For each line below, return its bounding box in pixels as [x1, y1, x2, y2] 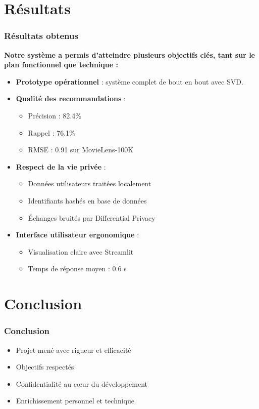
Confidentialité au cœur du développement [16, 378, 148, 389]
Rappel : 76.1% [28, 127, 75, 138]
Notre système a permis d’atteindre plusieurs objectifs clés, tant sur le [4, 49, 255, 60]
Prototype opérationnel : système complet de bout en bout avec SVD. [16, 76, 243, 87]
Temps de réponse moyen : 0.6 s [28, 263, 127, 274]
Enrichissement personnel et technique [16, 395, 135, 406]
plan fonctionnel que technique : [4, 59, 119, 70]
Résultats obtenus [4, 29, 78, 42]
